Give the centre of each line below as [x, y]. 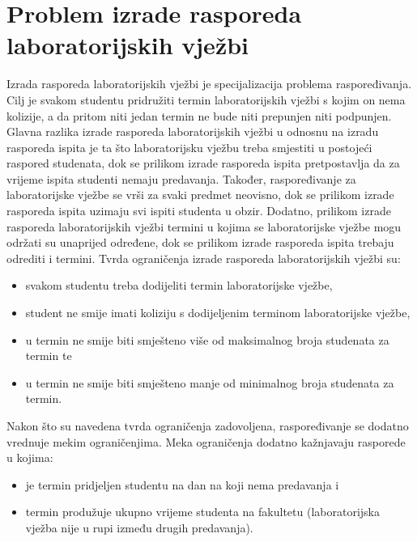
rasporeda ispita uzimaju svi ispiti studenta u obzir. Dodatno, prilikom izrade [199, 211]
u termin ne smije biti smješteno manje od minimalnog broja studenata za [210, 382]
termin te [49, 356]
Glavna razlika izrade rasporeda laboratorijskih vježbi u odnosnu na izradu [193, 131]
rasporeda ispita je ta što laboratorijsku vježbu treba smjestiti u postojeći [189, 147]
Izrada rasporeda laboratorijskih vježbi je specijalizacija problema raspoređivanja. [209, 84]
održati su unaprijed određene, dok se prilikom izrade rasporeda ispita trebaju [200, 242]
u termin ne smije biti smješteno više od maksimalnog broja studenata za [207, 339]
